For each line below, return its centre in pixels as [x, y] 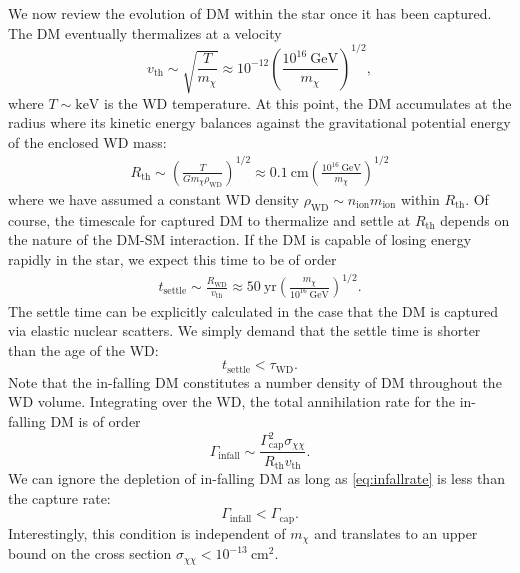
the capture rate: [59, 497]
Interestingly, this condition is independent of [147, 532]
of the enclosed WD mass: [87, 141]
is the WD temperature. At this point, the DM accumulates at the [308, 102]
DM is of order [95, 420]
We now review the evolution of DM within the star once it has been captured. [250, 13]
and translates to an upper [396, 532]
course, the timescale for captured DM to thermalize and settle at [209, 219]
